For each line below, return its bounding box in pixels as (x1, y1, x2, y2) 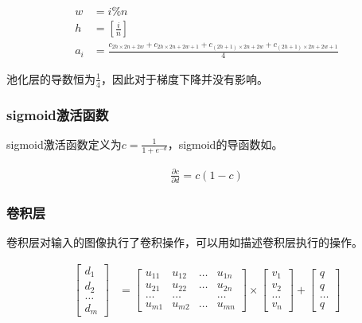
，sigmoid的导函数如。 (167, 135, 283, 152)
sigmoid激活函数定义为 (6, 135, 122, 152)
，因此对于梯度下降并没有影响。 (100, 70, 268, 87)
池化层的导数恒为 (6, 70, 95, 87)
